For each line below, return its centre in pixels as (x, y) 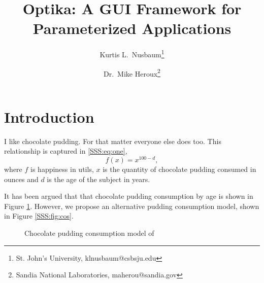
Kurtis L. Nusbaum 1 (132, 54)
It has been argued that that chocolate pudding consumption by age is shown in (129, 196)
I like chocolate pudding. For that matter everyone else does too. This (113, 141)
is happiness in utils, (62, 169)
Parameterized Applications (132, 28)
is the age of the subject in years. (98, 179)
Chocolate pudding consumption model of (89, 233)
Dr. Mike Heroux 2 (132, 73)
